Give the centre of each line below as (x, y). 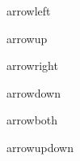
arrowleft (29, 11)
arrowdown (34, 92)
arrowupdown (40, 147)
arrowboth (32, 120)
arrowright (32, 65)
